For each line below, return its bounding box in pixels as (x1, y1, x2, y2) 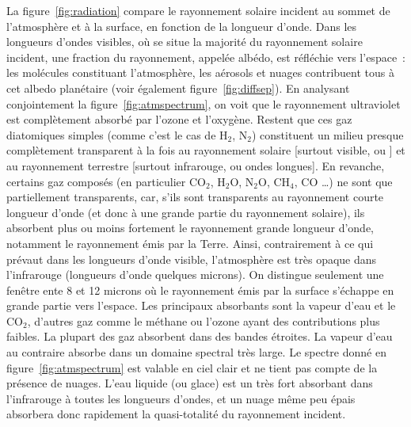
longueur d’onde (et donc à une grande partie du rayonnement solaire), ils (6, 204, 365, 220)
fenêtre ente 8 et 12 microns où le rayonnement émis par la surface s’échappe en (6, 281, 394, 298)
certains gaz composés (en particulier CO (6, 173, 206, 189)
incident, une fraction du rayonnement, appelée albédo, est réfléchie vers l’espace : (6, 48, 405, 65)
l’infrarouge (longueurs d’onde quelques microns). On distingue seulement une (6, 266, 384, 283)
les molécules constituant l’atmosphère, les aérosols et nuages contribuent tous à (6, 64, 394, 81)
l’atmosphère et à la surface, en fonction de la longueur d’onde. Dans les (6, 17, 357, 34)
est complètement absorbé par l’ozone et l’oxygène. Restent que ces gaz (6, 111, 352, 128)
